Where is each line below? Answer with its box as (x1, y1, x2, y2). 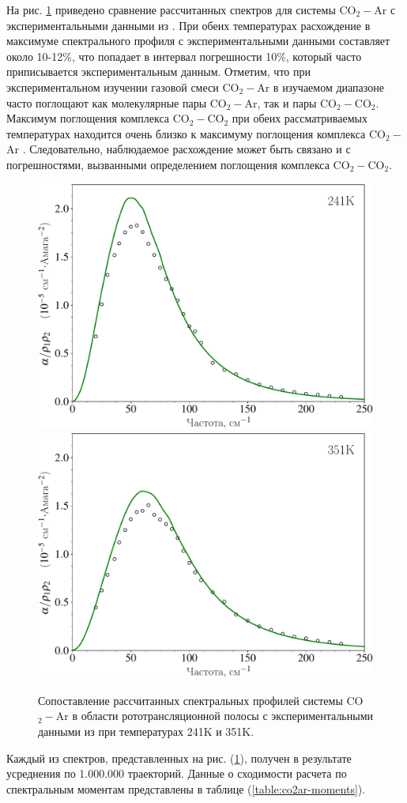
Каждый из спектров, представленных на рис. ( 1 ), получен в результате (6, 749, 352, 766)
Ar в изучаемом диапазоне (257, 78, 384, 95)
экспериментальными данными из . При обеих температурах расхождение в (6, 17, 371, 33)
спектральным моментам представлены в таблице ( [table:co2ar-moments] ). (6, 780, 366, 797)
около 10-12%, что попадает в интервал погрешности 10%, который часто (6, 47, 362, 64)
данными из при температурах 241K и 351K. (38, 723, 254, 739)
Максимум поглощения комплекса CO (6, 110, 190, 126)
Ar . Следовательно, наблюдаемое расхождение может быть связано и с (6, 141, 351, 157)
